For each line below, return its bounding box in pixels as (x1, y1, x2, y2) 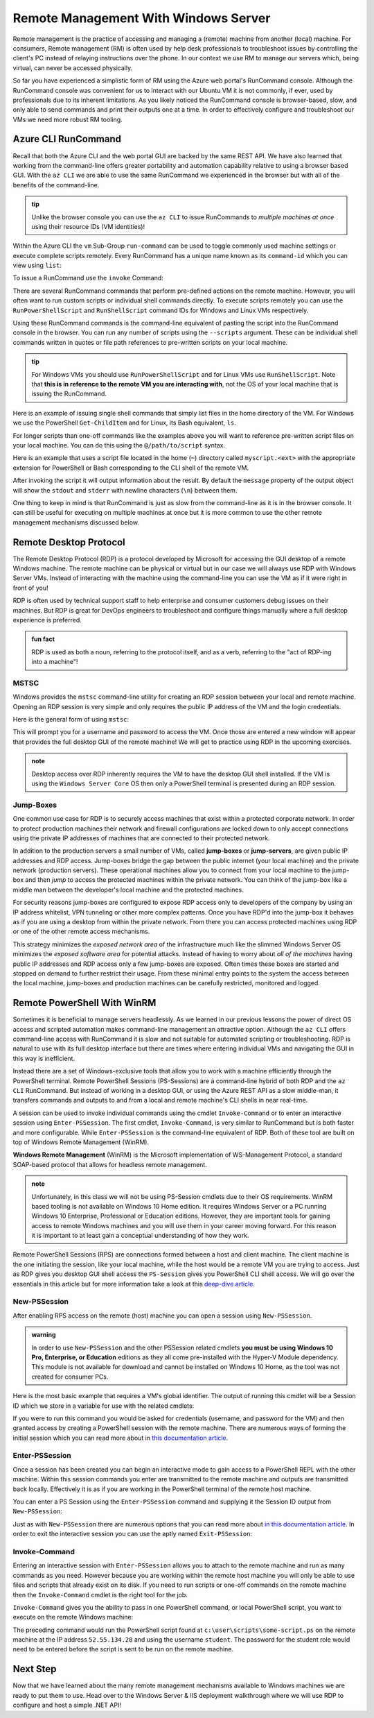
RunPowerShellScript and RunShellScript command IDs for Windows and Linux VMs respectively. (12, 306, 309, 314)
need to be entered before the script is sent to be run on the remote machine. (12, 1645, 234, 1653)
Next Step (12, 1663, 57, 1675)
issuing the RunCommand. (31, 389, 107, 398)
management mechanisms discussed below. (12, 518, 140, 527)
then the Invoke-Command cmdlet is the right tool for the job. (12, 1590, 188, 1599)
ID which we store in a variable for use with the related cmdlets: (12, 1402, 195, 1410)
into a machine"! (31, 658, 78, 666)
